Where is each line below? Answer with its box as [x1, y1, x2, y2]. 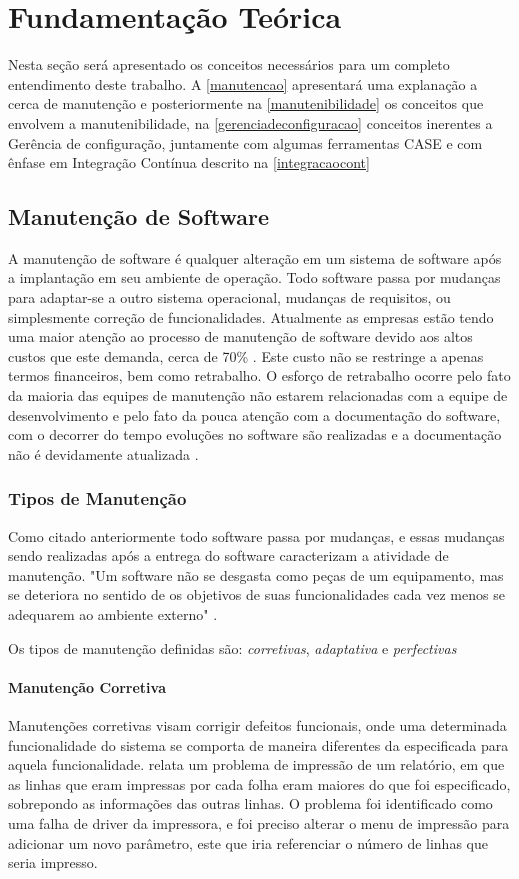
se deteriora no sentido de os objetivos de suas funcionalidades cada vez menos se [8, 584, 505, 605]
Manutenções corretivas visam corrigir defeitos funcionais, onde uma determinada [8, 715, 507, 735]
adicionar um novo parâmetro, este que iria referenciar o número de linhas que [8, 832, 488, 853]
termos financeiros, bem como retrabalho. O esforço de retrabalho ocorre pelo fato [8, 365, 511, 386]
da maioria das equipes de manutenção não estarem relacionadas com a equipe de [8, 385, 508, 406]
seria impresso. [8, 852, 98, 873]
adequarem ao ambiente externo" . [8, 604, 218, 625]
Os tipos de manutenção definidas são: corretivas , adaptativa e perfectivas [8, 637, 457, 658]
